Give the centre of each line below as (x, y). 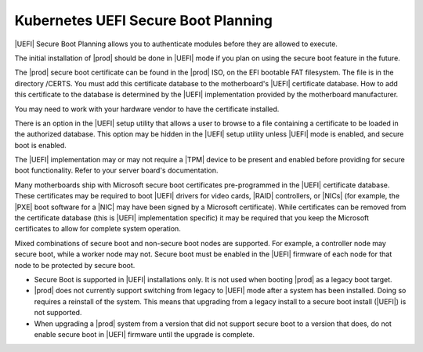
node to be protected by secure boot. (75, 265)
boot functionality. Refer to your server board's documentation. (116, 171)
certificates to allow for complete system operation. (98, 229)
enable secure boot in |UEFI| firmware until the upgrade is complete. (144, 334)
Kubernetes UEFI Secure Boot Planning (144, 20)
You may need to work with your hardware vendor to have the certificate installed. (147, 109)
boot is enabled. (40, 145)
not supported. (58, 313)
